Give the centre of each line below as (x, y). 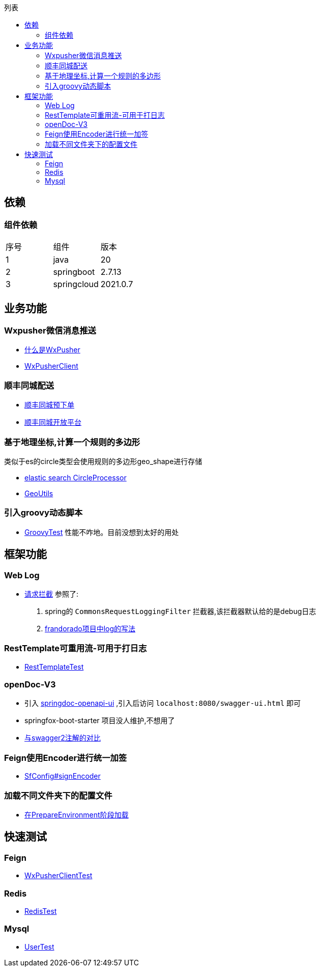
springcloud (76, 284)
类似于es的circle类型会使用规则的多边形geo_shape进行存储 (103, 461)
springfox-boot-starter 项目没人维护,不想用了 (100, 721)
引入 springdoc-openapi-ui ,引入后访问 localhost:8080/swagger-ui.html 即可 (163, 703)
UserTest (39, 947)
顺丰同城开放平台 (53, 422)
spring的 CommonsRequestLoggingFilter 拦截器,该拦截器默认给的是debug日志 (181, 611)
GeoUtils (39, 493)
